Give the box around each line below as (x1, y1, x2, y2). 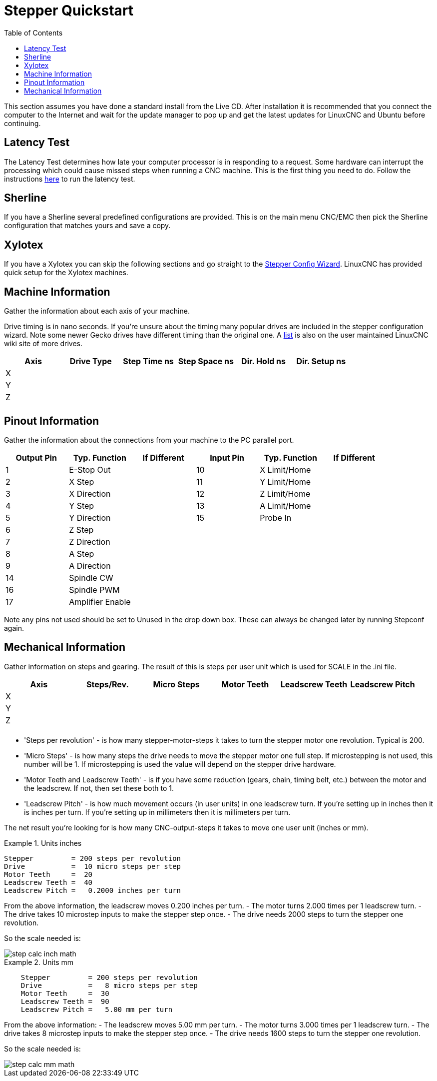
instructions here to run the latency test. (4, 174, 135, 183)
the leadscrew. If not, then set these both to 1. (24, 783, 174, 792)
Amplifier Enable (69, 596, 131, 607)
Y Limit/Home (260, 476, 311, 487)
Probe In (260, 512, 292, 523)
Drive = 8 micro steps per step (20, 981, 198, 989)
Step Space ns (178, 356, 234, 367)
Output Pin (15, 452, 57, 463)
